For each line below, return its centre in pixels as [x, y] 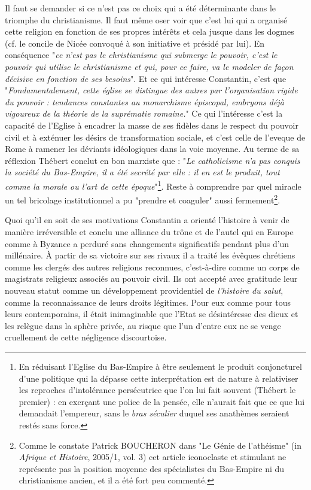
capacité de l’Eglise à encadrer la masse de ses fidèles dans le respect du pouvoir [152, 125]
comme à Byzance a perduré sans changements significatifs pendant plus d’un [147, 243]
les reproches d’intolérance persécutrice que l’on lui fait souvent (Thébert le [157, 390]
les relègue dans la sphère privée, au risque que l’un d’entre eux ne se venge [143, 325]
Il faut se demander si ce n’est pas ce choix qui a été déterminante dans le [141, 8]
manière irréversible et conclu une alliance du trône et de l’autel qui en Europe [149, 232]
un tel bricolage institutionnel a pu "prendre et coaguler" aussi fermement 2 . [143, 199]
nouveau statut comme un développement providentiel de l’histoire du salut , [144, 290]
